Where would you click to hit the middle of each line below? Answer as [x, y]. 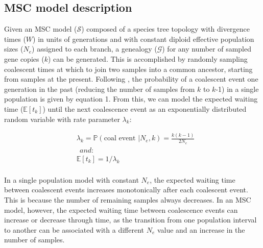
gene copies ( [24, 58]
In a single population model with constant [71, 179]
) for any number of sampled [207, 49]
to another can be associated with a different [74, 229]
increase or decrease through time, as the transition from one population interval [130, 220]
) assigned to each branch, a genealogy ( [94, 49]
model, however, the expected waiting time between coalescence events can [121, 209]
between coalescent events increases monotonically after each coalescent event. [126, 190]
